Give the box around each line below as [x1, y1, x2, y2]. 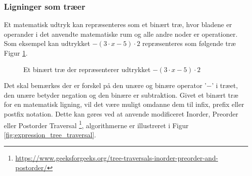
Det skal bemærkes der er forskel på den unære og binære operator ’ [4, 80, 206, 90]
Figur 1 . [4, 48, 28, 58]
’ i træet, [211, 80, 238, 90]
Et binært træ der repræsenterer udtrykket [23, 64, 151, 74]
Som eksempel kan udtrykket [4, 38, 90, 48]
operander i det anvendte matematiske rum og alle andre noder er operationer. [4, 29, 237, 39]
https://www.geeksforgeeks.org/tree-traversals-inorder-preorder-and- [15, 153, 218, 163]
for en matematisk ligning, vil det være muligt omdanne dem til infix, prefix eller [4, 99, 244, 109]
